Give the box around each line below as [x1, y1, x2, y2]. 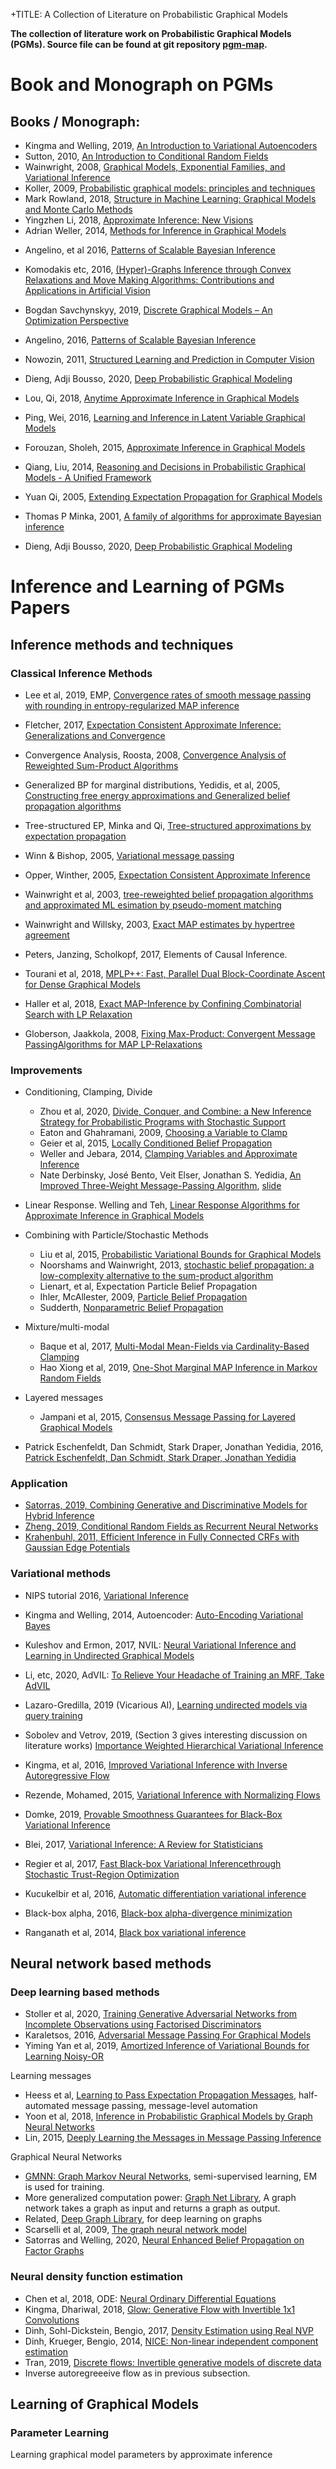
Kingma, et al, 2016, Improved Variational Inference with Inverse [24, 1759, 288, 1771]
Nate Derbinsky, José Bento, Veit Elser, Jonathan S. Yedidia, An [39, 1169, 302, 1181]
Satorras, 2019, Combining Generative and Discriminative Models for [24, 1499, 308, 1511]
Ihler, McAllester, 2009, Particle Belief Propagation [39, 1291, 248, 1303]
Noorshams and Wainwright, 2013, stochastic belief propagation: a [39, 1259, 315, 1271]
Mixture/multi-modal [24, 1321, 110, 1333]
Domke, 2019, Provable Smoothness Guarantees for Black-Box [24, 1808, 283, 1820]
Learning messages [10, 2070, 92, 2082]
